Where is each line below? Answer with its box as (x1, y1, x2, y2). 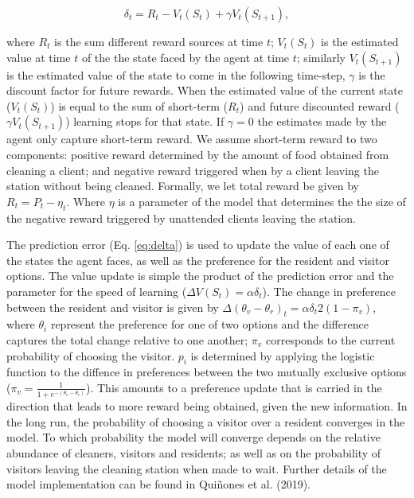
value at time (6, 49, 71, 65)
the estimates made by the (257, 113, 387, 130)
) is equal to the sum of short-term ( (50, 97, 228, 114)
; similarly (296, 49, 346, 65)
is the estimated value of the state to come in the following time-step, (6, 66, 346, 83)
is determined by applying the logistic (190, 347, 375, 364)
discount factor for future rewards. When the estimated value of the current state (6, 82, 403, 99)
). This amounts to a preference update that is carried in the (86, 379, 382, 395)
